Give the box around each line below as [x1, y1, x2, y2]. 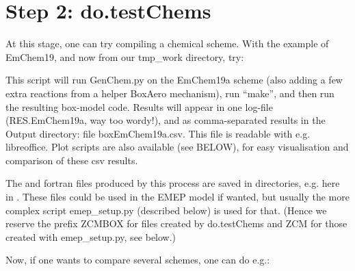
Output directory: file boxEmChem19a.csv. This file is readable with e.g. [5, 126, 311, 140]
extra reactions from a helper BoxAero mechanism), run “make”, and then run [5, 86, 334, 100]
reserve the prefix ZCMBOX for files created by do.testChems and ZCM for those [5, 216, 347, 231]
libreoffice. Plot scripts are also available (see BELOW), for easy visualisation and [5, 140, 349, 154]
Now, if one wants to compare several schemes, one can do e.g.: [5, 253, 270, 267]
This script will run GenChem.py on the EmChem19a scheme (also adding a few [5, 73, 343, 87]
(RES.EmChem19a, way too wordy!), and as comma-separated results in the [5, 113, 326, 127]
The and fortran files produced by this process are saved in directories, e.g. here [5, 176, 340, 190]
